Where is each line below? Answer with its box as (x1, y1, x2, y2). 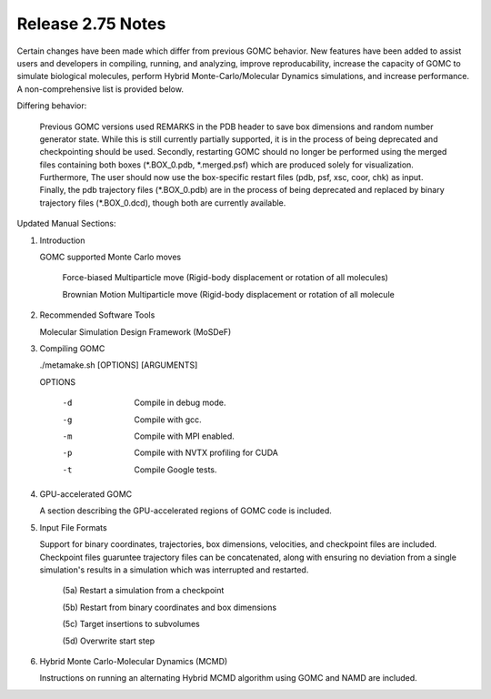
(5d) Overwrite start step (62, 635, 155, 646)
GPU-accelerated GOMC (39, 489, 133, 500)
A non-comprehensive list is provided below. (16, 83, 184, 95)
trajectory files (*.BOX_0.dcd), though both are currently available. (39, 197, 286, 208)
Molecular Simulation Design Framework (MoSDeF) (39, 326, 232, 337)
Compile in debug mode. (134, 397, 226, 409)
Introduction (39, 235, 85, 246)
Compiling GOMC (39, 342, 105, 354)
